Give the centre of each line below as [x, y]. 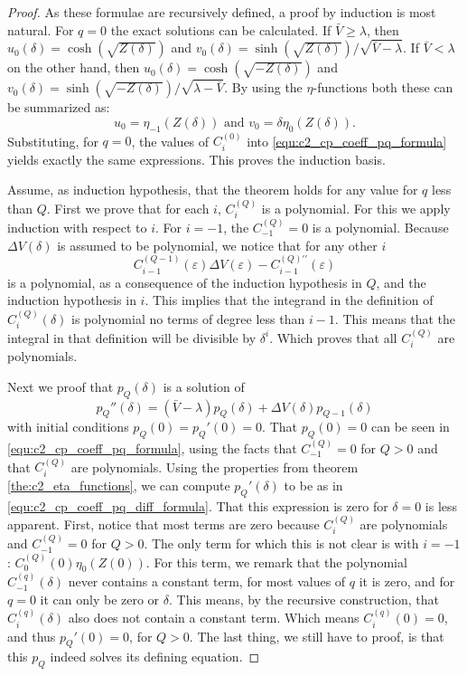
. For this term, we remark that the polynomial [276, 562]
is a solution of [204, 386]
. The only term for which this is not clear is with [281, 543]
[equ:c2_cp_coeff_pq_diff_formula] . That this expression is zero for [198, 505]
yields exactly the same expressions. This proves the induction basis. [196, 159]
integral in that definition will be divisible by [132, 337]
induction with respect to [77, 228]
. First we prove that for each [128, 208]
